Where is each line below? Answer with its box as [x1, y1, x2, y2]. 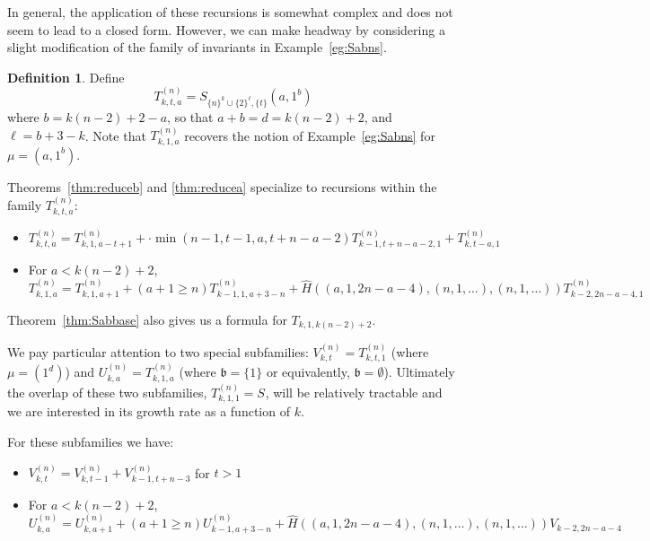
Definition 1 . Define [7, 67, 125, 86]
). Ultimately [383, 362, 455, 381]
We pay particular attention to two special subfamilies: [7, 342, 309, 361]
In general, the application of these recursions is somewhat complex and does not [7, 3, 453, 21]
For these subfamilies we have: [7, 432, 174, 451]
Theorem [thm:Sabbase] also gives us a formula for [7, 310, 287, 328]
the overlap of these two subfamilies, [7, 383, 207, 402]
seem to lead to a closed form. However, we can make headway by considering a [7, 20, 445, 39]
